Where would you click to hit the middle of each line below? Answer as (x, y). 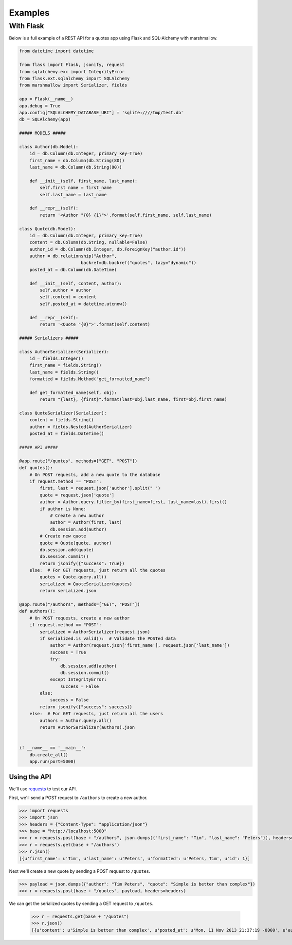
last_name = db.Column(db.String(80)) (76, 167)
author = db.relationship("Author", (73, 256)
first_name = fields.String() (65, 365)
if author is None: (63, 509)
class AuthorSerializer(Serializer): (64, 352)
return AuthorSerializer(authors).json (87, 728)
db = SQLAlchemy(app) (45, 119)
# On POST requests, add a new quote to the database (95, 474)
